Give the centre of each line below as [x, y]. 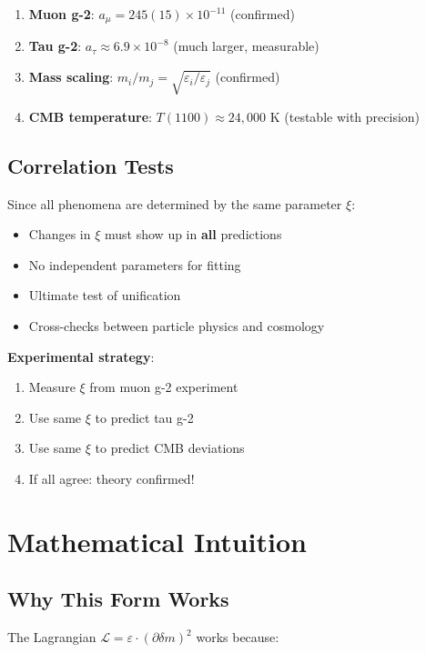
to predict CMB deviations [170, 448]
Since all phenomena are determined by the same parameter [175, 203]
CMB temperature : [90, 116]
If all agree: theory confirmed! [112, 478]
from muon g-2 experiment [164, 387]
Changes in [60, 234]
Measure [52, 387]
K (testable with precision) [345, 116]
